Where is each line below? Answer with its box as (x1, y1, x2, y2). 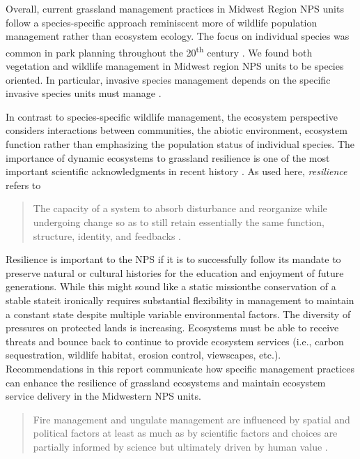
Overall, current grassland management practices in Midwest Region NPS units (6, 1, 344, 15)
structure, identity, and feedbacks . (33, 228, 182, 243)
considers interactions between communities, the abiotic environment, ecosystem (6, 123, 347, 137)
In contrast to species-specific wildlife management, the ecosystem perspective (6, 109, 338, 123)
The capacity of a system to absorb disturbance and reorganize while (33, 201, 327, 216)
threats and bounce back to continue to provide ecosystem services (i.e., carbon (6, 333, 344, 348)
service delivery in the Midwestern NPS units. (6, 389, 201, 403)
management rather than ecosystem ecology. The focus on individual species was (6, 29, 350, 43)
